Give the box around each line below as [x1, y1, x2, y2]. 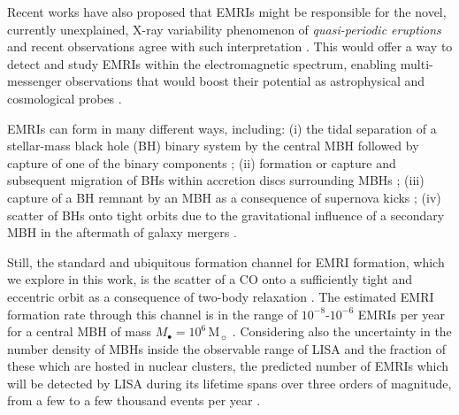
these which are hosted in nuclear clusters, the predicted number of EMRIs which [7, 357, 449, 375]
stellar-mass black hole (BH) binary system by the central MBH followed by [7, 136, 419, 155]
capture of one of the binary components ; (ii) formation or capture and [7, 153, 396, 172]
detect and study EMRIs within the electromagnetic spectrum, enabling [7, 54, 397, 73]
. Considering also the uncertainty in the [232, 322, 452, 341]
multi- [400, 54, 433, 73]
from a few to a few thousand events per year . [7, 391, 261, 410]
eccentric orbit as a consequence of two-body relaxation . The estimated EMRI [7, 287, 434, 305]
